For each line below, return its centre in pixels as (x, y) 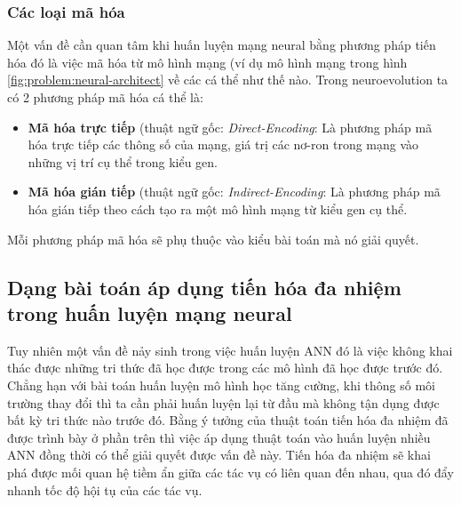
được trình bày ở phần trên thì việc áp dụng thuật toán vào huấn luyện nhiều (219, 437)
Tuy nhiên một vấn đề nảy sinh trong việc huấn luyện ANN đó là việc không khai (230, 350)
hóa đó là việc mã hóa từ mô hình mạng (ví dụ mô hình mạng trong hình (207, 62)
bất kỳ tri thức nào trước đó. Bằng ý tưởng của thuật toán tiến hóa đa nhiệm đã (228, 420)
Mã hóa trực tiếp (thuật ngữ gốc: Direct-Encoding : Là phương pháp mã (230, 127)
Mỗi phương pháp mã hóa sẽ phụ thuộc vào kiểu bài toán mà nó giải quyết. (213, 239)
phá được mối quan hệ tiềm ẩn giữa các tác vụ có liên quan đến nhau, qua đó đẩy (230, 472)
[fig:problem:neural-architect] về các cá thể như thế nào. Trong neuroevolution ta (228, 80)
